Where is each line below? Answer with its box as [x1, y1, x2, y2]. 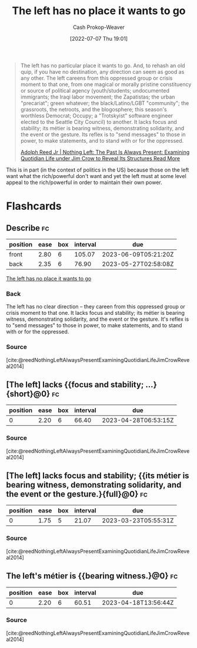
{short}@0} [6, 389, 51, 399]
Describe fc [6, 223, 49, 233]
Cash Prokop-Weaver [72, 24, 125, 31]
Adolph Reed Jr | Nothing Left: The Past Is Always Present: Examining [20, 149, 190, 156]
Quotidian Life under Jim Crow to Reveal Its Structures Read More [20, 154, 181, 162]
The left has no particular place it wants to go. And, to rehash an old [20, 62, 185, 69]
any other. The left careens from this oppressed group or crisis [20, 74, 173, 81]
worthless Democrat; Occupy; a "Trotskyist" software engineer [20, 112, 173, 119]
